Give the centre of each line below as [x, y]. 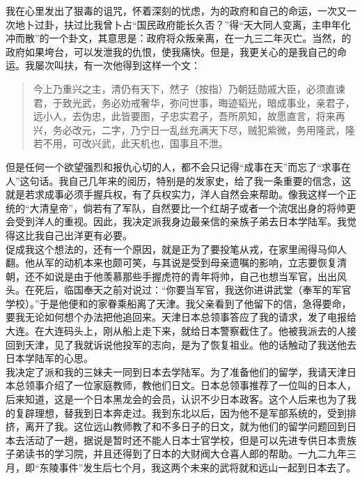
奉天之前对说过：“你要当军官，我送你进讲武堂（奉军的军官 [217, 290]
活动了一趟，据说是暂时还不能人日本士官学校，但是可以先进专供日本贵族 [190, 440]
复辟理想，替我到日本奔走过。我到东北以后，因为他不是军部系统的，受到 [181, 412]
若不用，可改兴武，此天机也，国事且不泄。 [131, 143]
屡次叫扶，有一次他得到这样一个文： [117, 65]
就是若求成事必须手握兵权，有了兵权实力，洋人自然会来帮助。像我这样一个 [176, 194]
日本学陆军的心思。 [49, 358]
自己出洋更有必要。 [88, 235]
